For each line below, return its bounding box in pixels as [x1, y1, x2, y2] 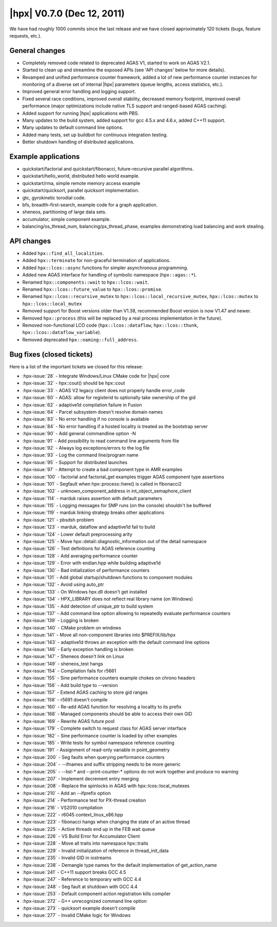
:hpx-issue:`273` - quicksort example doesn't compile [22, 905, 136, 911]
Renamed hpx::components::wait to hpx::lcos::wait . [22, 279, 149, 285]
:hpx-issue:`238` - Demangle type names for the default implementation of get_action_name [22, 862, 217, 868]
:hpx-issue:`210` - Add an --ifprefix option [22, 790, 111, 796]
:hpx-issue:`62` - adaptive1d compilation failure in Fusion [22, 401, 142, 408]
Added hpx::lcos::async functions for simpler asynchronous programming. [22, 265, 188, 271]
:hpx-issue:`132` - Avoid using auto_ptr [22, 581, 104, 588]
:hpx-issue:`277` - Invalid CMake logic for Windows [22, 912, 131, 918]
